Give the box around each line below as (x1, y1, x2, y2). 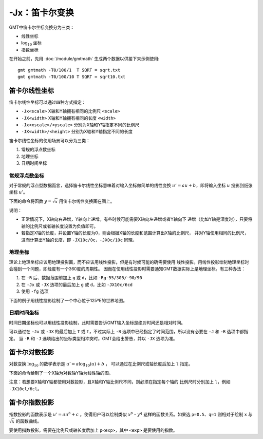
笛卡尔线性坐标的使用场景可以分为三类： (9, 137, 90, 143)
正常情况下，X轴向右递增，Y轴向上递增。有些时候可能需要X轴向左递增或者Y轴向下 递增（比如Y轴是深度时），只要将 (21, 216, 253, 222)
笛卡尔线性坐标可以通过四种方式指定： (9, 99, 86, 105)
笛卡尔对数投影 (9, 348, 54, 357)
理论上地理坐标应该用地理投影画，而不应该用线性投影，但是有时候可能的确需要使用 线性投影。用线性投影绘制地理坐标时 (9, 259, 249, 265)
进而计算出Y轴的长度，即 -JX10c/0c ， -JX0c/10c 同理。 (21, 237, 137, 243)
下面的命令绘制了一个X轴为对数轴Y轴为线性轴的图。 (9, 370, 113, 376)
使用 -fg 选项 (21, 288, 49, 294)
